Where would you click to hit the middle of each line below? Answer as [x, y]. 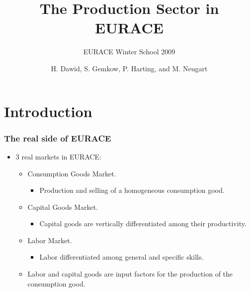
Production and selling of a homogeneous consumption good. [132, 190]
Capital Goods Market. [63, 207]
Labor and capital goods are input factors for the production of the [130, 274]
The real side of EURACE [58, 138]
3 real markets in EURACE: [59, 156]
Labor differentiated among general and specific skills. [122, 257]
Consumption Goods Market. [72, 173]
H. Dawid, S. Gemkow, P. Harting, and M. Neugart [129, 68]
